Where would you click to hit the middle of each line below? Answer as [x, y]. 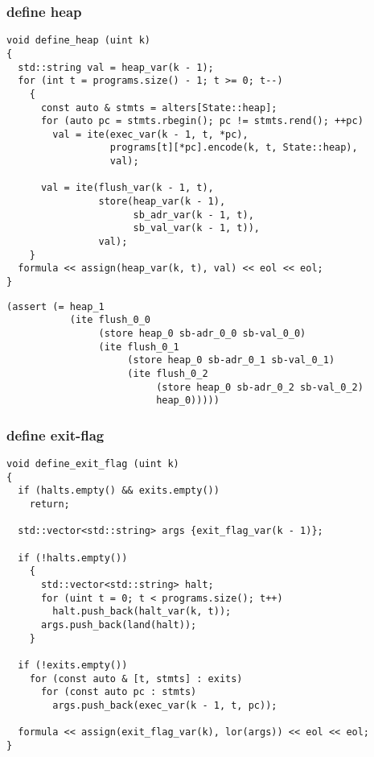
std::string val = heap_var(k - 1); [116, 67]
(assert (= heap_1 [55, 306]
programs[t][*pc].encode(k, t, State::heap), [234, 148]
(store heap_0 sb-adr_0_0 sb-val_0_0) [202, 333]
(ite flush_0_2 [168, 373]
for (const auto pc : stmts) [119, 692]
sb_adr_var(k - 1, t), [193, 215]
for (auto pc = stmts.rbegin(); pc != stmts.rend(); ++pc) [202, 121]
